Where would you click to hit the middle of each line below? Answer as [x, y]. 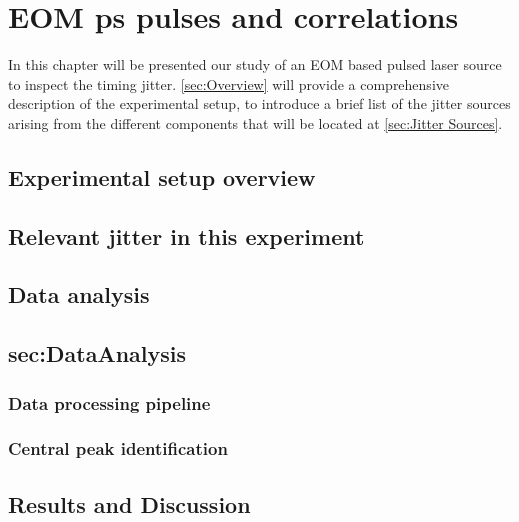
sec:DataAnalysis [97, 353]
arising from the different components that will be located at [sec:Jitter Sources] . [255, 122]
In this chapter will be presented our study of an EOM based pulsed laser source [255, 64]
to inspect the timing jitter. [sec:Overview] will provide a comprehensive [228, 83]
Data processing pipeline [109, 402]
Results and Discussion [129, 503]
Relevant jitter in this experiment [186, 235]
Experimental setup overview [162, 176]
